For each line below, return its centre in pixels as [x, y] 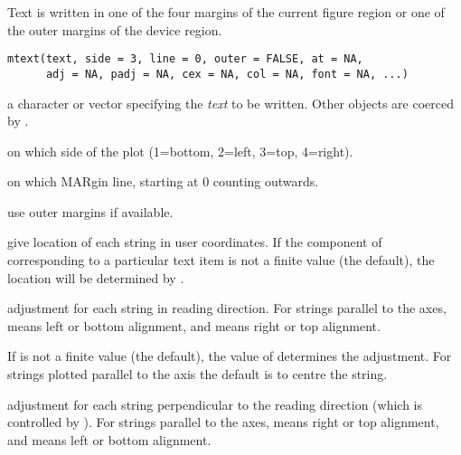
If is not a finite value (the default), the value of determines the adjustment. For [230, 356]
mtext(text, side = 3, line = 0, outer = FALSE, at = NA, [185, 59]
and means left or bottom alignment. [109, 439]
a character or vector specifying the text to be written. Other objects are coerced [230, 103]
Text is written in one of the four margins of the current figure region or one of [226, 12]
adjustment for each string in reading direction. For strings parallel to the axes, [227, 308]
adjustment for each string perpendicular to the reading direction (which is [215, 404]
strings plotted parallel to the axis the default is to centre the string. [198, 374]
